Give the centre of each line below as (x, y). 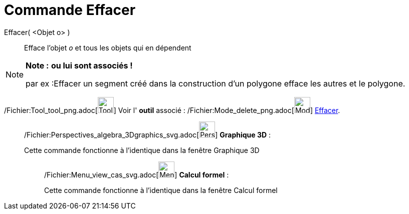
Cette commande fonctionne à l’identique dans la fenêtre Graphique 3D (142, 150)
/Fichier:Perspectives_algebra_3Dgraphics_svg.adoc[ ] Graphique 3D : (148, 134)
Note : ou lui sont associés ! (79, 65)
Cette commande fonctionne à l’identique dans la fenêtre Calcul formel (161, 190)
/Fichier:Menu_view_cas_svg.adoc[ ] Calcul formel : (137, 174)
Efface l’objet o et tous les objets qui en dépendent (108, 47)
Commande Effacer (70, 10)
